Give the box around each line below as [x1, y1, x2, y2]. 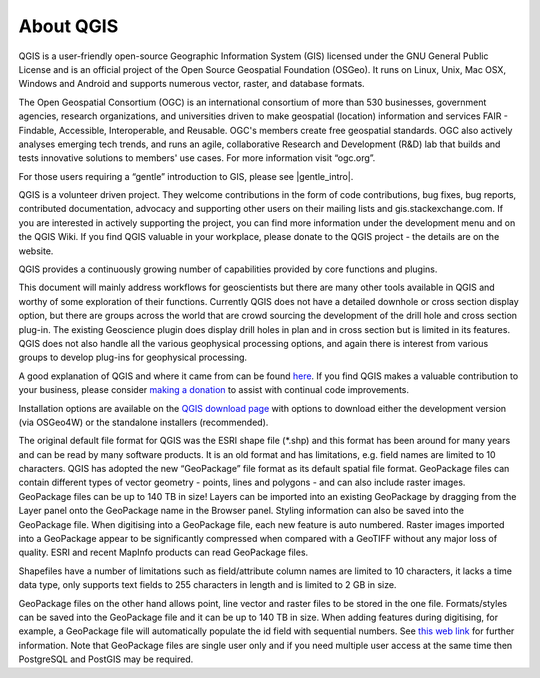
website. [18, 245, 54, 257]
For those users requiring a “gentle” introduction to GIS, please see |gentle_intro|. [18, 170, 354, 182]
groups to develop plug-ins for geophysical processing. [18, 351, 248, 364]
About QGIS [18, 15, 119, 37]
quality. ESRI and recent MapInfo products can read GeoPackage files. [18, 546, 309, 559]
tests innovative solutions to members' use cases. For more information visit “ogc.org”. [18, 152, 376, 164]
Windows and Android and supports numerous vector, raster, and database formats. [18, 78, 365, 90]
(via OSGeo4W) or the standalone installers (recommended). [18, 416, 269, 428]
